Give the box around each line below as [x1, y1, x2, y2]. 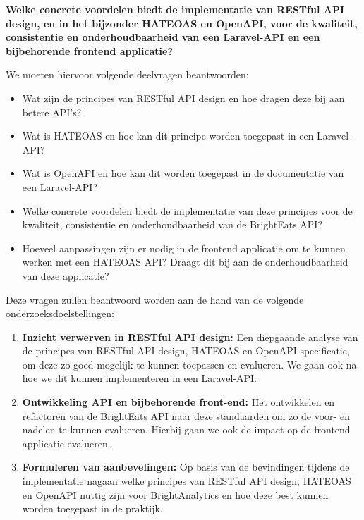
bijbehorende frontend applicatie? [6, 43, 174, 58]
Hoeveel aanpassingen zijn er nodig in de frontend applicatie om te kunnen [22, 240, 346, 255]
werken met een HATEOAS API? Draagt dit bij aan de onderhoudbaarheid [22, 254, 348, 269]
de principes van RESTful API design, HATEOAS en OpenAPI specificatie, [22, 343, 350, 358]
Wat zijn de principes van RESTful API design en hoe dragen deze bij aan [22, 90, 345, 105]
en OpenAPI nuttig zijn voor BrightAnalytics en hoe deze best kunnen [22, 487, 329, 502]
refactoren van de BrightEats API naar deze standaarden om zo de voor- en [22, 408, 350, 423]
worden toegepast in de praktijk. [22, 501, 163, 516]
